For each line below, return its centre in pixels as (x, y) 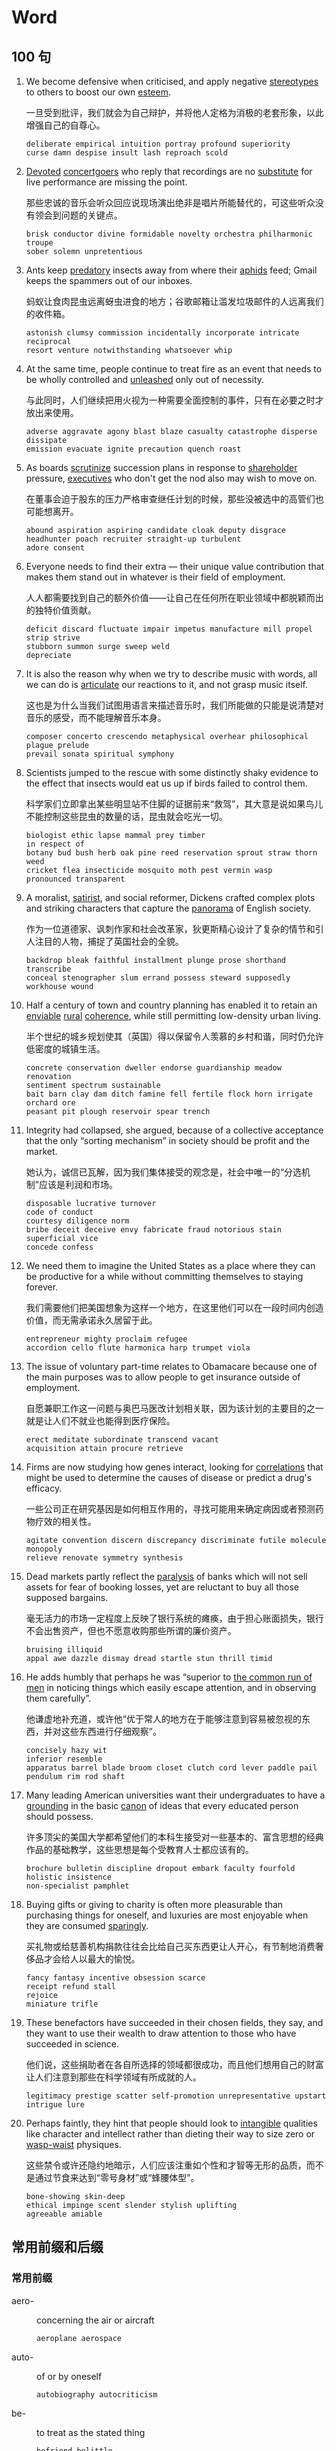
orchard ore (50, 1103)
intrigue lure (55, 2105)
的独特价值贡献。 (61, 610)
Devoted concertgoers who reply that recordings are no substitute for (169, 171)
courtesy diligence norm (77, 1221)
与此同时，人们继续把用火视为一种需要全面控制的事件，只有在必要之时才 (174, 400)
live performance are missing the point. (106, 182)
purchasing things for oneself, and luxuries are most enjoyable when (167, 1915)
